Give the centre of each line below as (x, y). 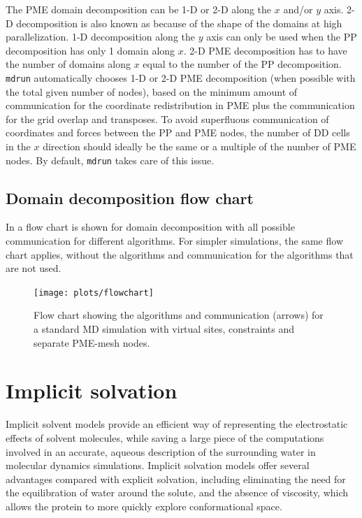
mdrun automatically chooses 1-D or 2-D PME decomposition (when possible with (181, 77)
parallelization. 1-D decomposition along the (100, 37)
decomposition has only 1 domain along (90, 50)
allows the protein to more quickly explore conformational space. (144, 506)
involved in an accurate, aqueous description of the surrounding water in (161, 451)
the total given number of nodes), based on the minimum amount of (152, 91)
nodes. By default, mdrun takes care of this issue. (110, 160)
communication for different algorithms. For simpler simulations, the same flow (174, 241)
